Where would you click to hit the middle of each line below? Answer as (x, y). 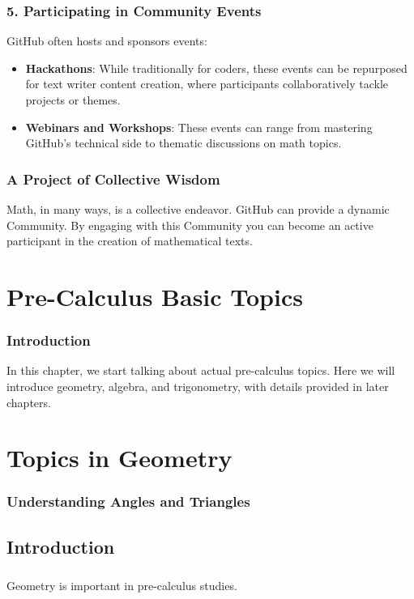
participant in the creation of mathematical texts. (130, 241)
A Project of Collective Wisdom (113, 178)
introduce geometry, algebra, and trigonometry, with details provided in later (198, 386)
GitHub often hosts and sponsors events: (107, 41)
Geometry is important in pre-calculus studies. (122, 585)
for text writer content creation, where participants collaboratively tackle (207, 84)
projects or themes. (73, 100)
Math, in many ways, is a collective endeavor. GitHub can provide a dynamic (198, 209)
